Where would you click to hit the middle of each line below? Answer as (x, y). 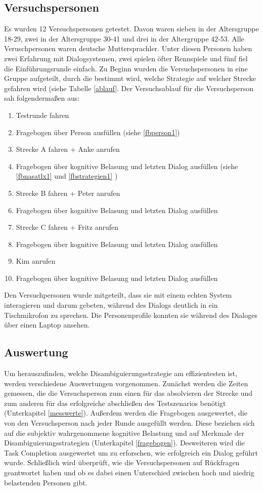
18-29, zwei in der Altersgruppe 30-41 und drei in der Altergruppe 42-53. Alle (124, 38)
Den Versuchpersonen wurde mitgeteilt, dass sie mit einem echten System (118, 295)
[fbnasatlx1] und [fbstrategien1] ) (67, 176)
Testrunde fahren (42, 115)
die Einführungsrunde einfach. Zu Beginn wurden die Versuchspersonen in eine (126, 68)
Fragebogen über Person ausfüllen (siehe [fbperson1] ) (98, 132)
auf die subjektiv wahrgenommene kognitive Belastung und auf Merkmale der (124, 433)
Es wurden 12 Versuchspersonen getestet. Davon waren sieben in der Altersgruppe (131, 29)
